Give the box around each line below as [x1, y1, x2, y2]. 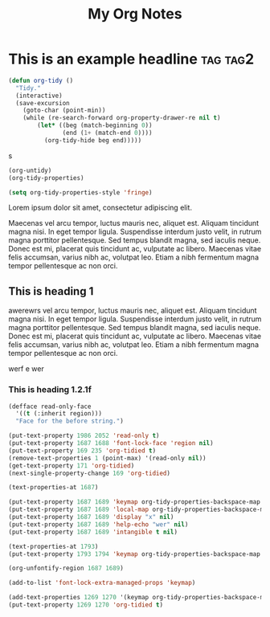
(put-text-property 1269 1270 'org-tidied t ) [8, 601, 163, 609]
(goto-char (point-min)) [22, 106, 106, 115]
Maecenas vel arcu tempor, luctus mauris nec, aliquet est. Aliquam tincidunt [8, 219, 260, 228]
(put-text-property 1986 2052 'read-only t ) [8, 431, 160, 440]
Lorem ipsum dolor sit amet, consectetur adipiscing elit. [8, 202, 193, 213]
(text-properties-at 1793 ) [8, 542, 99, 550]
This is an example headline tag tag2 [8, 50, 255, 68]
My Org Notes [88, 5, 182, 23]
